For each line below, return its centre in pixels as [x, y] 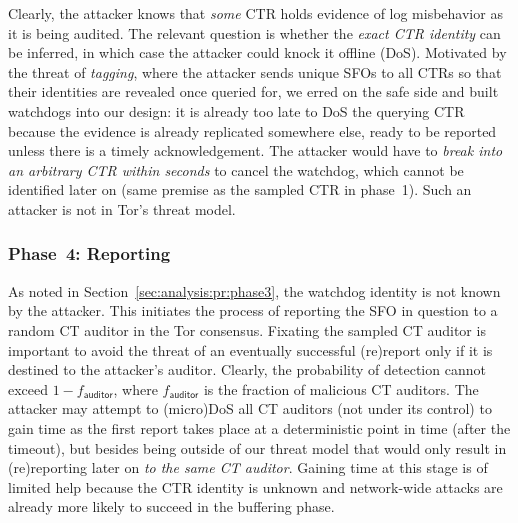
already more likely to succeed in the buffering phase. [171, 506]
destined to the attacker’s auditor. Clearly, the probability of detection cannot [247, 369]
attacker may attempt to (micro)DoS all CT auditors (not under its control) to [250, 408]
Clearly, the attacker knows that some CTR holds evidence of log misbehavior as [255, 13]
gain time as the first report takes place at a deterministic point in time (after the [259, 427]
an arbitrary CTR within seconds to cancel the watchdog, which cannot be [236, 169]
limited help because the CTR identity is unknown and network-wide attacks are [255, 486]
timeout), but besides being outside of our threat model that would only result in [257, 447]
